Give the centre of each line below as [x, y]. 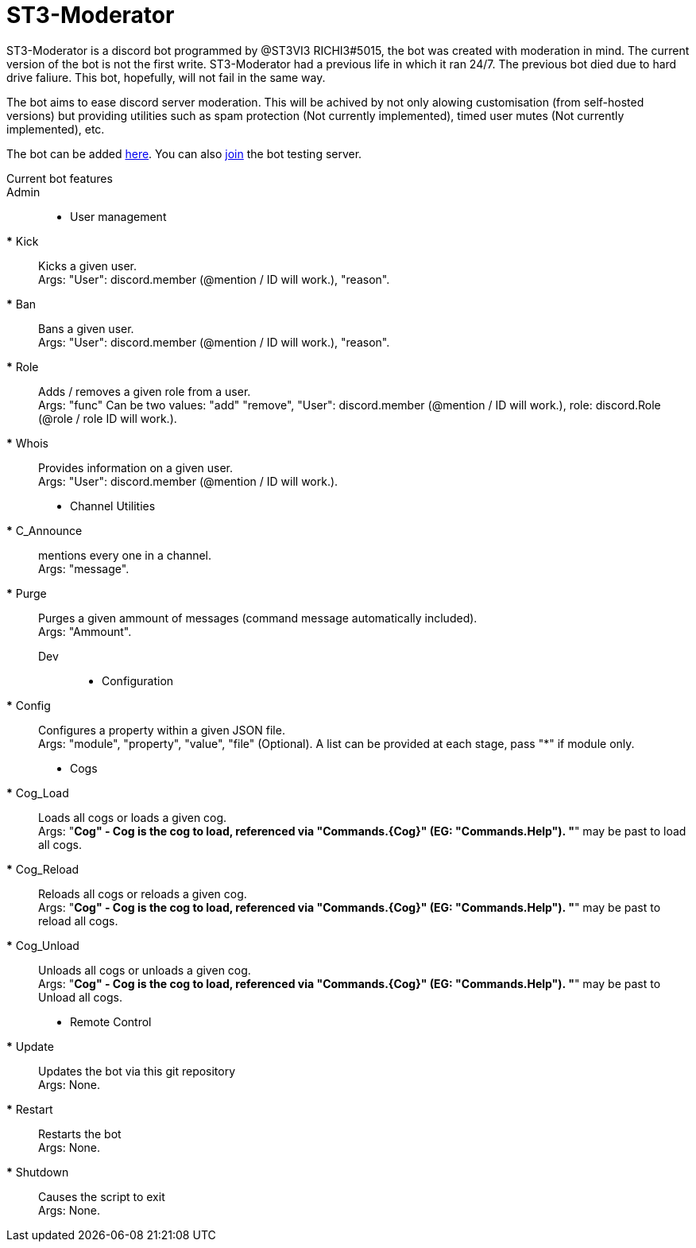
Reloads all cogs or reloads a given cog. [143, 893]
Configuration [138, 680]
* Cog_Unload [43, 945]
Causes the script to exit [102, 1196]
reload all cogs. [78, 920]
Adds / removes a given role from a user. [145, 391]
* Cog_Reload [43, 869]
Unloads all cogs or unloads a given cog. [145, 970]
